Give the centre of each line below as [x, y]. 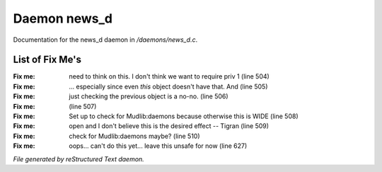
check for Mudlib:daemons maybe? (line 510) [135, 136]
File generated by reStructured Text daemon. [79, 159]
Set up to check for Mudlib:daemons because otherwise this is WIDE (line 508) [184, 116]
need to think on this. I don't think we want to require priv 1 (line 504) [169, 76]
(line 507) [83, 106]
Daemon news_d [63, 18]
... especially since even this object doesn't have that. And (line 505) [168, 86]
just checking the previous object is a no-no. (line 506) [149, 96]
